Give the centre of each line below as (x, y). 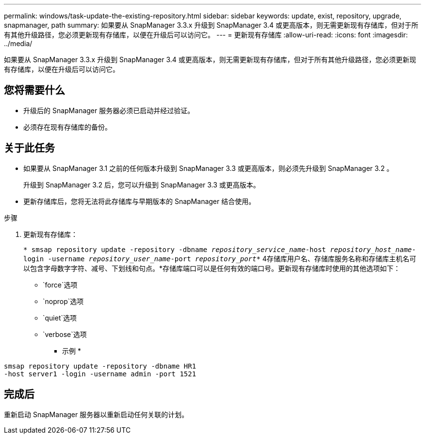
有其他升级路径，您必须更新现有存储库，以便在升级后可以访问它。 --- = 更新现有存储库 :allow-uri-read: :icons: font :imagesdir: (206, 35)
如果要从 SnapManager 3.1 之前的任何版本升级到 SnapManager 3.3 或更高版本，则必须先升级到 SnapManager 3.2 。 (208, 168)
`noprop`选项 (63, 301)
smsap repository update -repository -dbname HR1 (100, 366)
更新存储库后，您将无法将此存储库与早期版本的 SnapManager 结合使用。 (139, 201)
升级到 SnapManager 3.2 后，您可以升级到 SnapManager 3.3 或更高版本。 (142, 185)
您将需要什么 (34, 90)
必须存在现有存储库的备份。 (67, 127)
